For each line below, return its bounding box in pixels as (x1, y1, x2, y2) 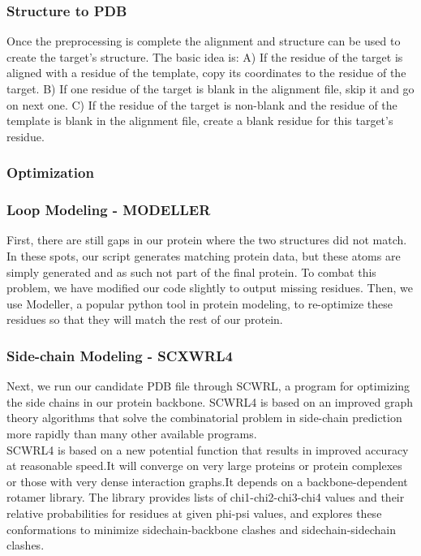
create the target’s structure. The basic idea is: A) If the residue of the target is (6, 48, 403, 65)
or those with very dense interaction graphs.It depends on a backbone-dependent (6, 472, 408, 489)
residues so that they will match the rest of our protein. (6, 311, 283, 328)
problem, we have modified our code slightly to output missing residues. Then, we (6, 279, 413, 296)
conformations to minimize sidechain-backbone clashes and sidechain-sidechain (6, 520, 396, 537)
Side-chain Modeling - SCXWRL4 (6, 345, 233, 365)
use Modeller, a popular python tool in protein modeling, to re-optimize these (6, 295, 393, 312)
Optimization (6, 162, 94, 183)
